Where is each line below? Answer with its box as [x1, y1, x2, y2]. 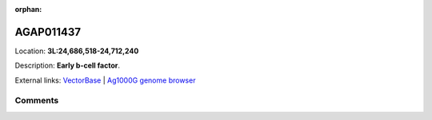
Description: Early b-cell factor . [14, 60, 120, 71]
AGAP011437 [14, 25, 82, 39]
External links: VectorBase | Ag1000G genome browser [14, 75, 196, 85]
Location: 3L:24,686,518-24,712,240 [14, 46, 139, 56]
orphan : [14, 5, 42, 14]
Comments [14, 95, 59, 106]
